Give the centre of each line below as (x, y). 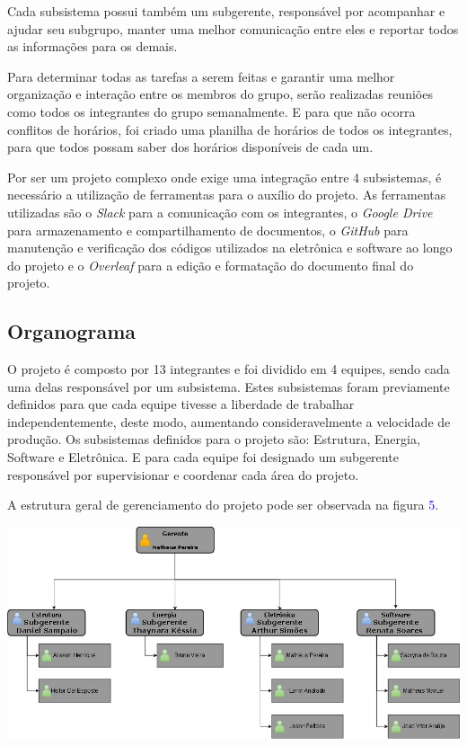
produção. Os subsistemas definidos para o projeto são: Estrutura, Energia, (214, 439)
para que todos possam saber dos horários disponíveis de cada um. (190, 147)
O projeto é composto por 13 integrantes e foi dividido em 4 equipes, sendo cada (229, 369)
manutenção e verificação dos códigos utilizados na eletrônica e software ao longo (230, 248)
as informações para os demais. (93, 46)
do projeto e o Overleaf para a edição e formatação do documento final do (211, 265)
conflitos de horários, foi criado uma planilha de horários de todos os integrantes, (230, 129)
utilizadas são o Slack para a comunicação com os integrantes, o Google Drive (220, 212)
